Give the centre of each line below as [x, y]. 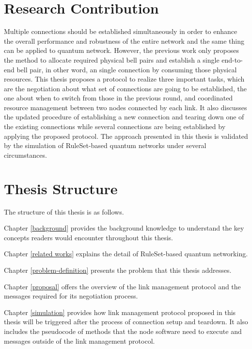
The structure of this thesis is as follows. [64, 211]
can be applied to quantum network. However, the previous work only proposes [121, 50]
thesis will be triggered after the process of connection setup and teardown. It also [126, 322]
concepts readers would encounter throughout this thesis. [88, 237]
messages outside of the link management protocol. [79, 341]
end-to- [232, 59]
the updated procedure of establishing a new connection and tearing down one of [124, 117]
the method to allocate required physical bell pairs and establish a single [112, 59]
